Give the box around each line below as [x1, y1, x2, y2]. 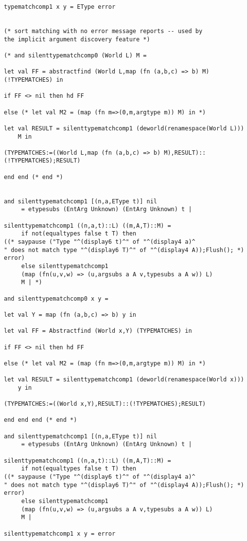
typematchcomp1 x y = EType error [4, 3, 116, 10]
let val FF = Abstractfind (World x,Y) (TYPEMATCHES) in [4, 327, 192, 335]
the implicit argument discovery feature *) [4, 36, 150, 43]
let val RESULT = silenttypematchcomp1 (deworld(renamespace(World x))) [4, 376, 244, 383]
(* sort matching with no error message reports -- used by [4, 27, 203, 35]
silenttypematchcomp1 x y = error [4, 530, 116, 537]
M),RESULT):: [164, 149, 206, 156]
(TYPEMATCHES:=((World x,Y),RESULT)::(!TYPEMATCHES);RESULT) [4, 400, 206, 408]
